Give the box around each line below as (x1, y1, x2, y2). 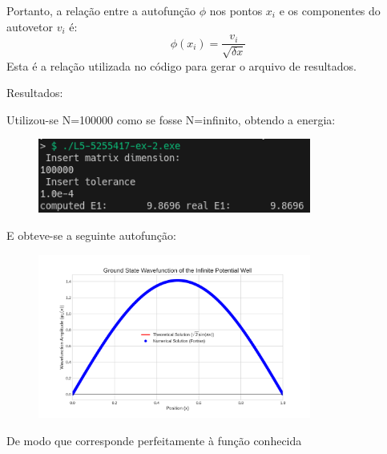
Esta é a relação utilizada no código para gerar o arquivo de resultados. (6, 57, 357, 74)
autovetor (6, 18, 53, 34)
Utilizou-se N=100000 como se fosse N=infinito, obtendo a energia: (6, 111, 336, 128)
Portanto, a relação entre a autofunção (6, 2, 196, 18)
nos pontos (209, 2, 263, 18)
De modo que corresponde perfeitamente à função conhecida (6, 432, 302, 448)
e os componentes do (279, 2, 381, 18)
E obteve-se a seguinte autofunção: (6, 227, 176, 244)
